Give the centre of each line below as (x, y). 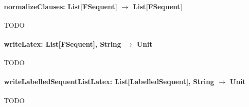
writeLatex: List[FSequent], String (62, 44)
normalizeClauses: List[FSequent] (61, 6)
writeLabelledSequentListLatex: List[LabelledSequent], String (109, 81)
